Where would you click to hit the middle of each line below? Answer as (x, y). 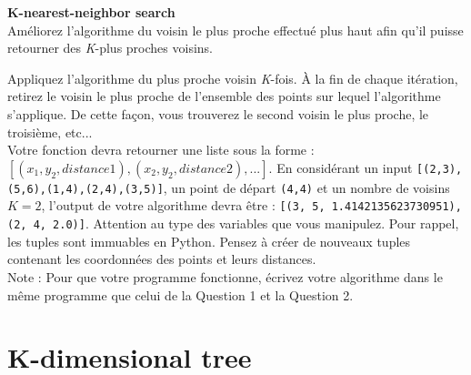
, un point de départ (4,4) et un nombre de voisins (306, 187)
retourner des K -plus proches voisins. (110, 48)
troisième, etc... (50, 132)
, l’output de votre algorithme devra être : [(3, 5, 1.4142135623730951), (251, 205)
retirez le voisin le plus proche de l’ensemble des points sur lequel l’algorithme (224, 96)
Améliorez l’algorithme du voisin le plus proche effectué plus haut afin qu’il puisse (235, 30)
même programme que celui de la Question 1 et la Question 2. (180, 294)
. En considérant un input (341, 167)
